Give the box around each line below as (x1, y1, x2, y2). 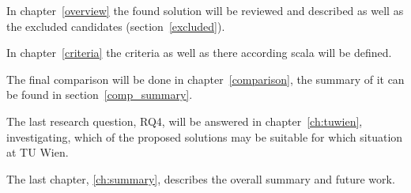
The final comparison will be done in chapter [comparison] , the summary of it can (6, 70, 405, 87)
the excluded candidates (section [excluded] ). (6, 17, 225, 34)
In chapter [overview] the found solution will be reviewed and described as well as (6, 2, 404, 18)
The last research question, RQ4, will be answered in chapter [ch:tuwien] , (6, 112, 363, 129)
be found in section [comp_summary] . (6, 86, 193, 103)
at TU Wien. (6, 144, 69, 161)
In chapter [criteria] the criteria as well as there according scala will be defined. (6, 44, 392, 61)
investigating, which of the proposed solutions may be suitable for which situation (6, 128, 403, 145)
